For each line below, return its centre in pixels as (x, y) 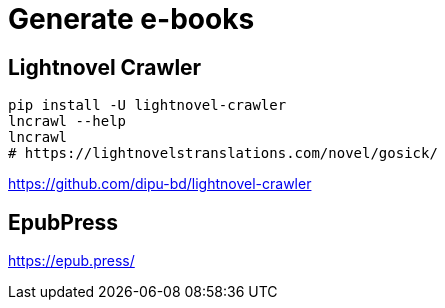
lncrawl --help (67, 121)
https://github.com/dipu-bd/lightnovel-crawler (160, 184)
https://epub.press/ (71, 261)
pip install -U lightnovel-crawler (147, 105)
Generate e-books (131, 19)
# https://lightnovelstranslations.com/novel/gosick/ (223, 153)
